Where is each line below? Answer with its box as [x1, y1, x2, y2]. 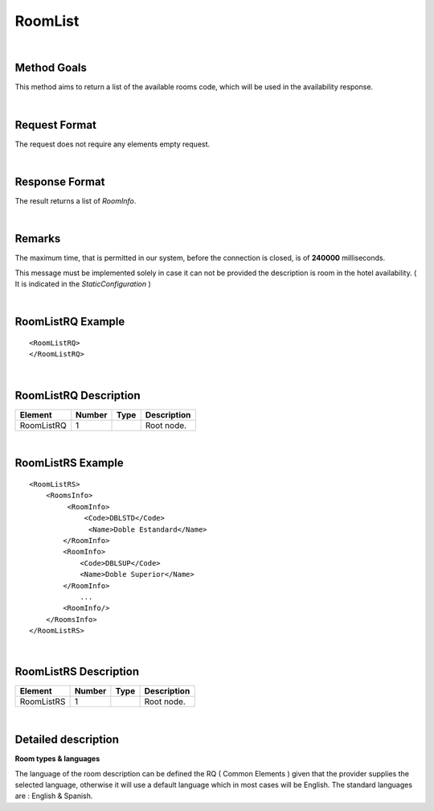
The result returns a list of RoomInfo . [14, 196, 137, 206]
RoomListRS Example [14, 456, 124, 470]
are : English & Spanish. [14, 791, 93, 801]
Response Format [14, 175, 105, 188]
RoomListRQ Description [14, 389, 141, 402]
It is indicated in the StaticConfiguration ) [14, 279, 152, 289]
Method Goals [14, 61, 88, 75]
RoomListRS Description [14, 665, 140, 679]
